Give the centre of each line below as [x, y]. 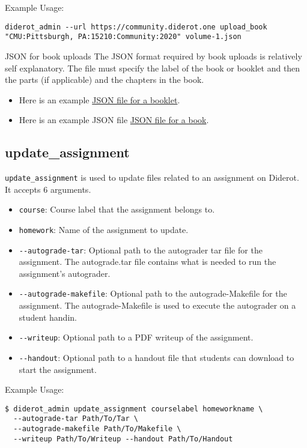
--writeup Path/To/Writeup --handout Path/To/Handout [123, 439]
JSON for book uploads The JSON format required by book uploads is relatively [153, 56]
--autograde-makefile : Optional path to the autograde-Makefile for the [153, 293]
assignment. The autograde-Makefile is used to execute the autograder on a [157, 305]
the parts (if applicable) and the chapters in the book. [105, 80]
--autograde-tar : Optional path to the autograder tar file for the [141, 250]
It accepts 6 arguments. [48, 189]
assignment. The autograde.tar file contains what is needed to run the [147, 262]
